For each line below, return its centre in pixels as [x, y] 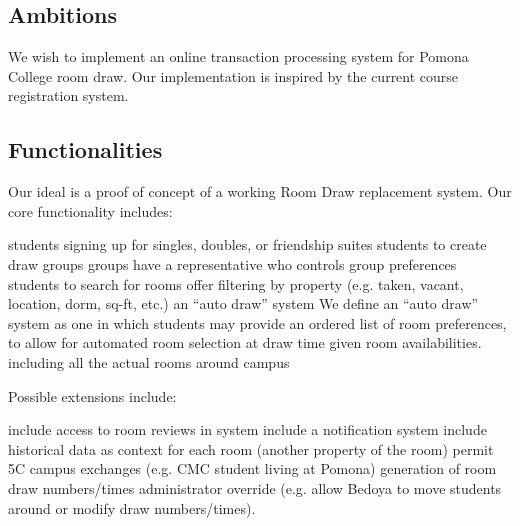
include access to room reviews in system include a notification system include [247, 429]
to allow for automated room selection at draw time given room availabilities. [245, 342]
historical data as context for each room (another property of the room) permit [251, 448]
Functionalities [85, 149]
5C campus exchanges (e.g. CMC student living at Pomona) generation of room [252, 468]
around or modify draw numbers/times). [132, 507]
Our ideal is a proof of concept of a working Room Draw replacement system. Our [260, 191]
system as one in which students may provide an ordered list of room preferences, [257, 322]
